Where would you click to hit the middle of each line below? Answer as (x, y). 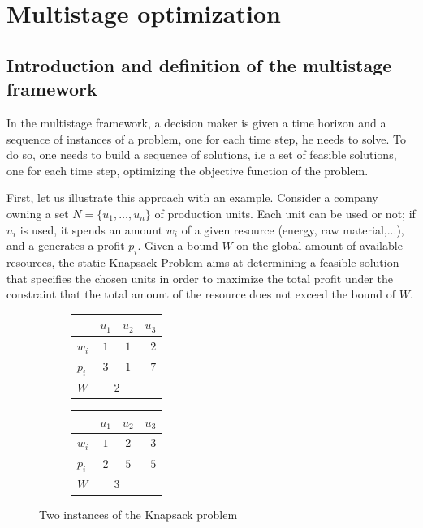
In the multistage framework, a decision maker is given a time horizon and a (196, 122)
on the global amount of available (319, 245)
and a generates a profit (66, 245)
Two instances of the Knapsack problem (138, 515)
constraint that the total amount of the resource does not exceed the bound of (201, 294)
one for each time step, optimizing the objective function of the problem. (188, 170)
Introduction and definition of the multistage (199, 64)
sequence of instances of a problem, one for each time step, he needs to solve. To (207, 138)
